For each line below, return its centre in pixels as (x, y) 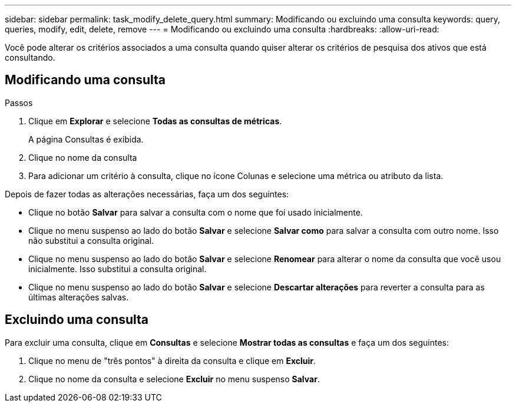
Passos (19, 102)
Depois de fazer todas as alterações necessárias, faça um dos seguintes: (147, 194)
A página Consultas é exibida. (86, 139)
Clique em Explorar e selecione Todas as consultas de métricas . (155, 121)
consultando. (30, 57)
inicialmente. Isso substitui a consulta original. (118, 269)
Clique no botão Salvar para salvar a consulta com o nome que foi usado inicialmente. (196, 212)
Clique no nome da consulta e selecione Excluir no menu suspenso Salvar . (174, 379)
